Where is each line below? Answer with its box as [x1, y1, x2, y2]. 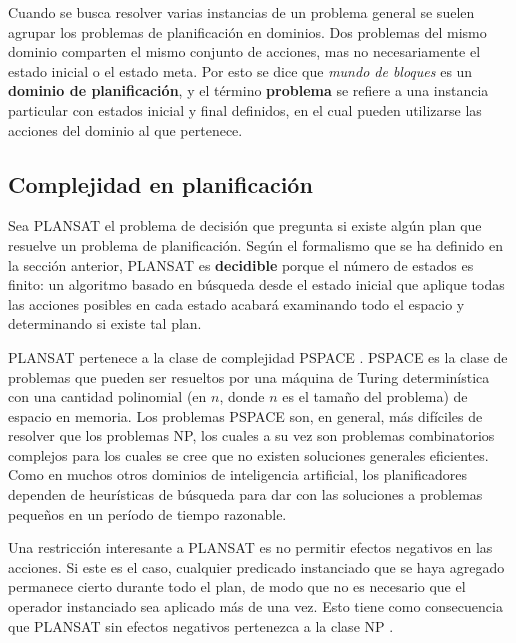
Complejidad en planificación [8, 168, 313, 199]
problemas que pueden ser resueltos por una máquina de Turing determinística [8, 366, 490, 387]
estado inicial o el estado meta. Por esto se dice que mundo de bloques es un [8, 60, 473, 81]
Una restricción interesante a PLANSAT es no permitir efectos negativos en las [8, 537, 493, 558]
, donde [219, 386, 265, 407]
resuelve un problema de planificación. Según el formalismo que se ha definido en [8, 234, 504, 255]
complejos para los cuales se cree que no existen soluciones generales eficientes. [8, 444, 489, 465]
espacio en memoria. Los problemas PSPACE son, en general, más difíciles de [8, 405, 483, 426]
